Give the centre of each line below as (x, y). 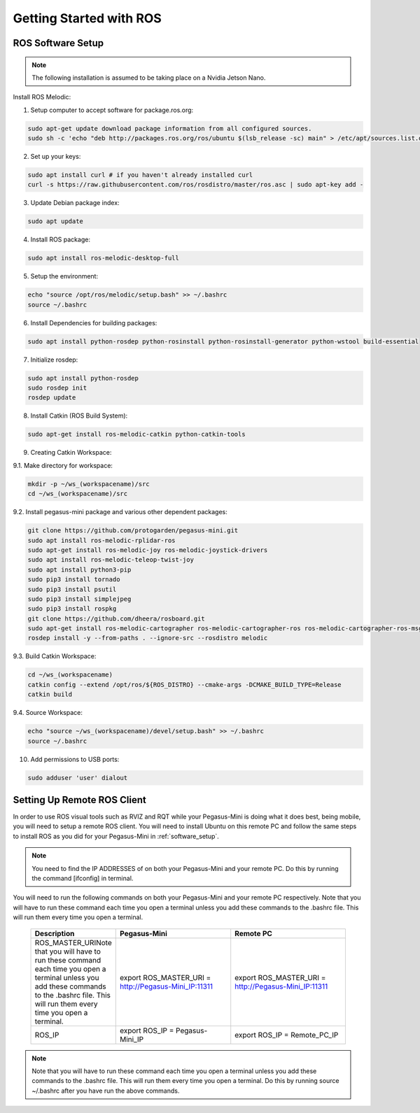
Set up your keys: (56, 157)
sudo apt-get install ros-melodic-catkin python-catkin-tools (136, 434)
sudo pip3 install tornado (74, 580)
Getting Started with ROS (87, 18)
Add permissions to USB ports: (75, 759)
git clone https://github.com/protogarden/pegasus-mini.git (133, 531)
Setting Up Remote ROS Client (79, 800)
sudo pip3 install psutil (72, 589)
